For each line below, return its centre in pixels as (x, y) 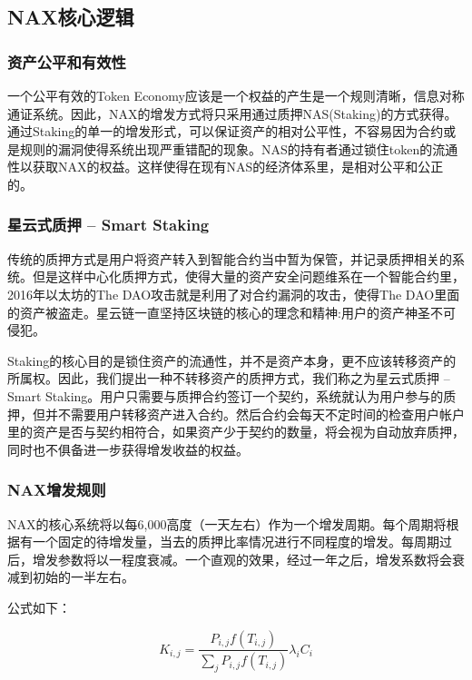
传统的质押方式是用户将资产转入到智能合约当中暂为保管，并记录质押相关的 (230, 258)
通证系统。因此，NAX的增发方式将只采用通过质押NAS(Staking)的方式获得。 (232, 113)
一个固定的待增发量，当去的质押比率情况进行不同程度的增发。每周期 (236, 542)
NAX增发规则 (57, 490)
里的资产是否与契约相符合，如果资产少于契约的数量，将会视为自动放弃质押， (236, 432)
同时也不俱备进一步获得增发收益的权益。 (128, 449)
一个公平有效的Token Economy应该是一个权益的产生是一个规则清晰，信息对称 (236, 95)
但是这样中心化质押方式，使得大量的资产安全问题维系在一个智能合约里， (248, 276)
